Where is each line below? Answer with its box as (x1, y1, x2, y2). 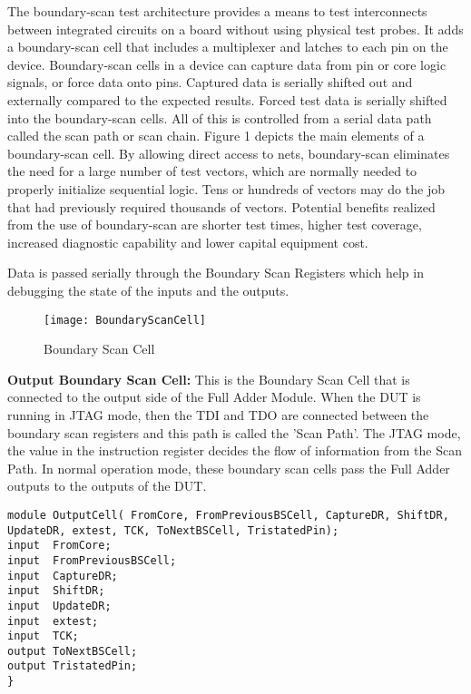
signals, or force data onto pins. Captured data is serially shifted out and (7, 73, 413, 92)
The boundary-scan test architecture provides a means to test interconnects (7, 2, 427, 20)
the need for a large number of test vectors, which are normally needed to (7, 161, 417, 181)
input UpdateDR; (7, 599, 112, 612)
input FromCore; (7, 539, 112, 552)
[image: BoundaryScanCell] (44, 313, 206, 327)
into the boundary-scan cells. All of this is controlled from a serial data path (7, 108, 432, 127)
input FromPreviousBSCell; (7, 553, 177, 567)
